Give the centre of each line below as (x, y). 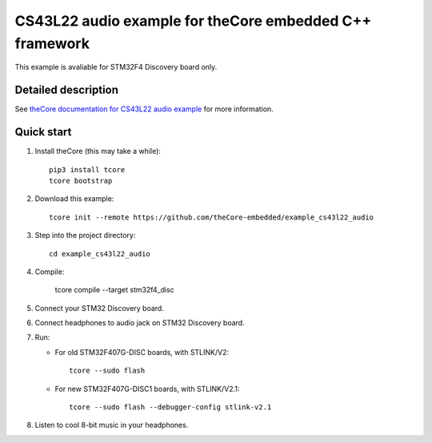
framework (52, 43)
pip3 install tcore (87, 169)
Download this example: (74, 199)
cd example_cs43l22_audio (100, 254)
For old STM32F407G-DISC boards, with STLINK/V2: (142, 352)
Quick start (43, 132)
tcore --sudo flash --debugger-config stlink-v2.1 (170, 407)
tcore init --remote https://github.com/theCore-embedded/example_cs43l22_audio (212, 217)
